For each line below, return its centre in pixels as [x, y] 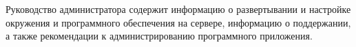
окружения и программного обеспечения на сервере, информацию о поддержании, [178, 22]
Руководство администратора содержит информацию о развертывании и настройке [178, 9]
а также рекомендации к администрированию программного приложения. [159, 36]
